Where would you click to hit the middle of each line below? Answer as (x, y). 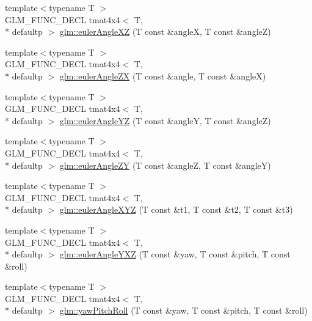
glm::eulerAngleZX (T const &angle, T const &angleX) (163, 76)
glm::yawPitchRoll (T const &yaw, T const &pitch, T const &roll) (183, 310)
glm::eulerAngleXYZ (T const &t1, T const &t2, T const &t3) (176, 209)
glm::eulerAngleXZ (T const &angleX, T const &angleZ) (165, 31)
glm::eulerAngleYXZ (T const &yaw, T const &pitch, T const (175, 254)
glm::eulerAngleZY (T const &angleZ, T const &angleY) (165, 165)
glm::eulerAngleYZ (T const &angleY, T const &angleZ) (165, 120)
